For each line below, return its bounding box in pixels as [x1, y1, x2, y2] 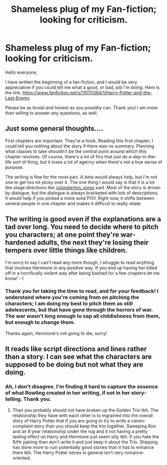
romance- [124, 450, 145, 456]
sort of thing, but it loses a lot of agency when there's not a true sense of [12, 159, 163, 165]
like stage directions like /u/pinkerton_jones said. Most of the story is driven [5, 184, 161, 190]
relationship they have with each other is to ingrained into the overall [12, 412, 153, 418]
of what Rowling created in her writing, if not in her [5, 390, 131, 397]
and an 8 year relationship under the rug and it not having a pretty [12, 428, 148, 434]
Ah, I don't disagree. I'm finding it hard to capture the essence [5, 383, 158, 390]
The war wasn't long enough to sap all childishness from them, [5, 313, 161, 320]
